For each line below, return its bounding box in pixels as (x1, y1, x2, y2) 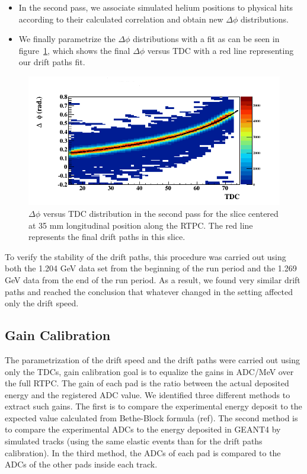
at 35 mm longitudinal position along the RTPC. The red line (28, 219, 253, 231)
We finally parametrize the (18, 33, 116, 45)
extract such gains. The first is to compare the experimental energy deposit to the (5, 400, 302, 412)
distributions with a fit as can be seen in (133, 33, 280, 45)
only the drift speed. (5, 297, 79, 309)
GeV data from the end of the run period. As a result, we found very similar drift (5, 273, 300, 286)
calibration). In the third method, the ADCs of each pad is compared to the (5, 446, 281, 459)
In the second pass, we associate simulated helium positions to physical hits (18, 1, 293, 13)
